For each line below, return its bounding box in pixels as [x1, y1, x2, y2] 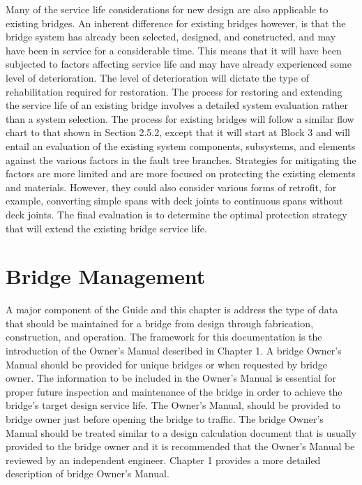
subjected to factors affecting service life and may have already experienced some [6, 57, 352, 71]
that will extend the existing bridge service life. [6, 221, 207, 235]
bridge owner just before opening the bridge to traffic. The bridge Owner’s [6, 411, 324, 426]
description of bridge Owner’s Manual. [6, 466, 169, 481]
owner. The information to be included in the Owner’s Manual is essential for [6, 371, 336, 385]
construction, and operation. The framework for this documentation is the [6, 329, 322, 344]
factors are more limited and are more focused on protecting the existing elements [6, 166, 356, 181]
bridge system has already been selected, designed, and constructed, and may [6, 29, 336, 44]
